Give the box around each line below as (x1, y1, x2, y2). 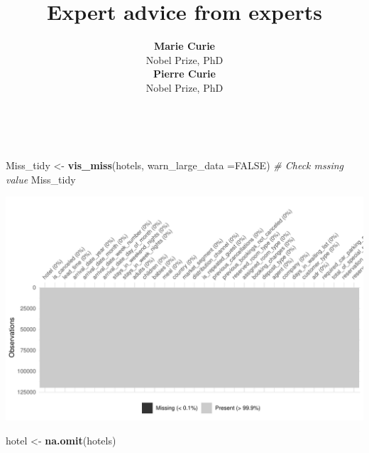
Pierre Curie (153, 66, 216, 81)
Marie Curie (153, 38, 216, 53)
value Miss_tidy (6, 171, 76, 186)
